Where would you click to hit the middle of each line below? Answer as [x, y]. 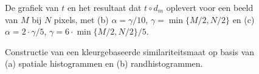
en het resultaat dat [104, 7]
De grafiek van [32, 7]
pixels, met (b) [81, 19]
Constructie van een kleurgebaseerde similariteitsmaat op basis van [130, 51]
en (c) [243, 19]
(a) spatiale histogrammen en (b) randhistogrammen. [104, 63]
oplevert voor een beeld [210, 7]
